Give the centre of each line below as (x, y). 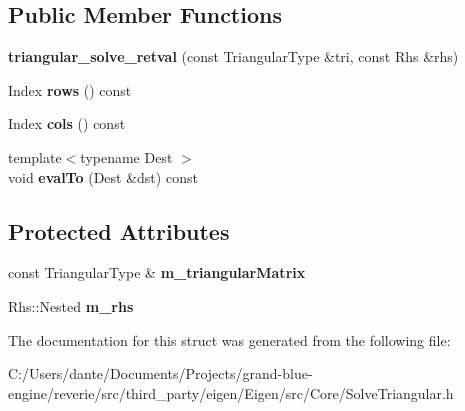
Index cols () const (67, 123)
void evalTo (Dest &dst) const (103, 176)
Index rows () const (70, 89)
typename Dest (126, 156)
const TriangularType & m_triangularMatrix (157, 272)
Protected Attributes (119, 230)
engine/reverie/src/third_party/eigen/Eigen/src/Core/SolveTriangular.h (231, 392)
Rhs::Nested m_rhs (71, 305)
